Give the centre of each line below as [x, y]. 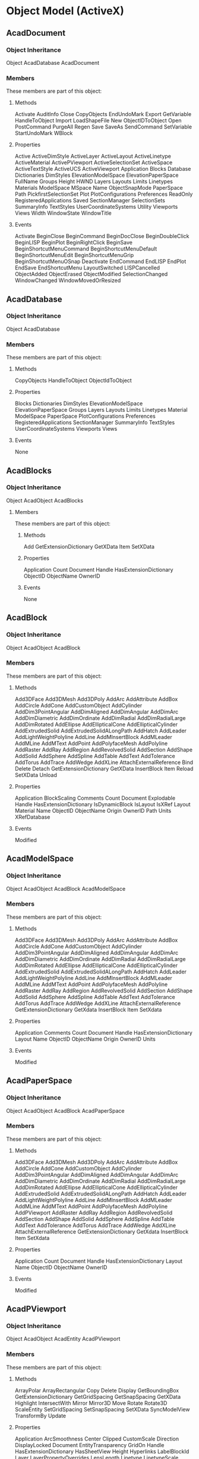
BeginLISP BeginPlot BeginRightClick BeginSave [73, 243]
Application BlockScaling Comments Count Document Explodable [95, 798]
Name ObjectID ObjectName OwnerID [61, 1267]
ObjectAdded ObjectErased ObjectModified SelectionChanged [91, 274]
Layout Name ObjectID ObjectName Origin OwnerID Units [85, 1039]
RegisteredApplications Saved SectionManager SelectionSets [90, 201]
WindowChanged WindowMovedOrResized [68, 280]
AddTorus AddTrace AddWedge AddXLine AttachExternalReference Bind [104, 762]
